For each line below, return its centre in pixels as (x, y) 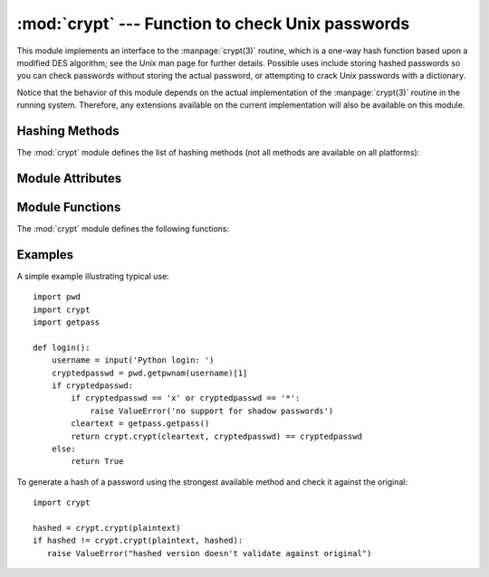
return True (97, 462)
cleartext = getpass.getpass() (140, 424)
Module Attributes (69, 178)
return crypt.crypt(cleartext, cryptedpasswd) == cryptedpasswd (216, 436)
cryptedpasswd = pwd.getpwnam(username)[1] (149, 373)
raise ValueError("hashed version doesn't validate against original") (209, 553)
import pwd (57, 297)
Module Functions (69, 207)
